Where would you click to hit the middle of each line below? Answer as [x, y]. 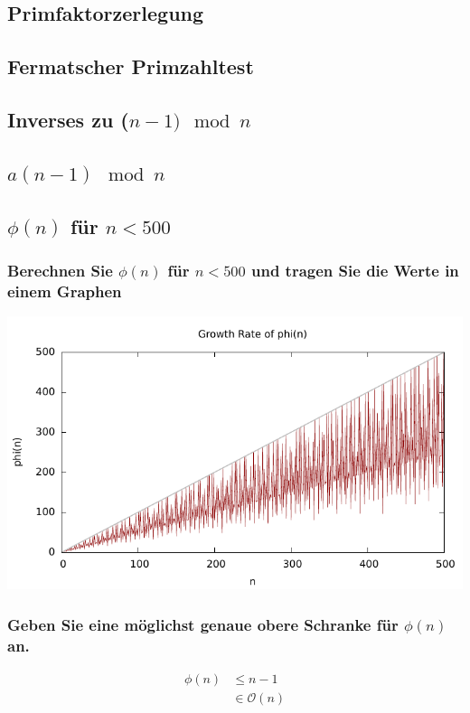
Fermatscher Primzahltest [131, 66]
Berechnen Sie [60, 270]
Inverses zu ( [68, 119]
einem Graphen [65, 291]
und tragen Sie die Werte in [355, 270]
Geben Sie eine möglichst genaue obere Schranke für [203, 624]
